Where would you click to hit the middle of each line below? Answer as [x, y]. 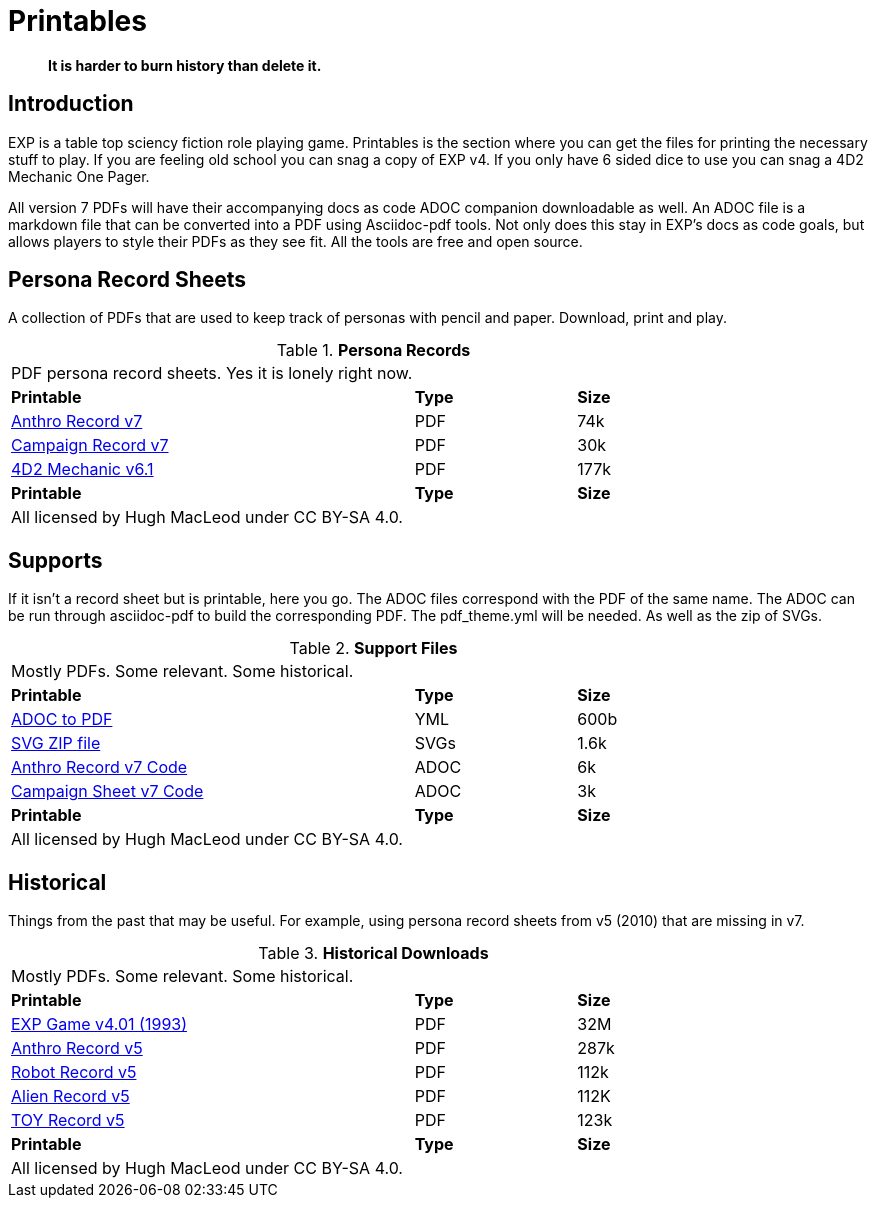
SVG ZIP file [56, 743]
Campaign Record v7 [90, 445]
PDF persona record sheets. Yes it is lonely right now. [212, 373]
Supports [55, 560]
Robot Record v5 [74, 1072]
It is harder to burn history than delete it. [185, 65]
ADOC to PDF [62, 719]
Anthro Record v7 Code [99, 767]
